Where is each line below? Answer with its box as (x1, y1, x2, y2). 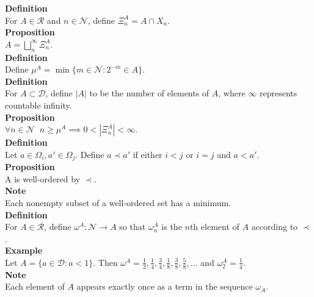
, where (218, 87, 246, 99)
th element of (189, 220, 239, 233)
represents (260, 87, 298, 99)
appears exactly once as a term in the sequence (76, 280, 253, 293)
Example (5, 244, 43, 257)
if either (133, 148, 162, 160)
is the (161, 220, 182, 233)
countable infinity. (5, 98, 72, 111)
